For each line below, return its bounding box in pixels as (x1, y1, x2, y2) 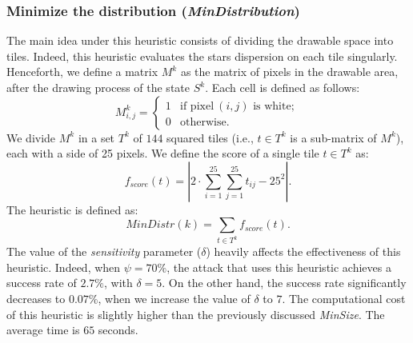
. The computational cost (282, 290, 406, 307)
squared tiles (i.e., (166, 129, 254, 146)
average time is (6, 321, 80, 338)
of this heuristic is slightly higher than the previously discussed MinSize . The (6, 305, 385, 322)
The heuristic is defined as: (6, 201, 138, 217)
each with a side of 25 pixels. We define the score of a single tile (6, 145, 319, 162)
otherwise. (180, 116, 230, 128)
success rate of (6, 274, 77, 291)
